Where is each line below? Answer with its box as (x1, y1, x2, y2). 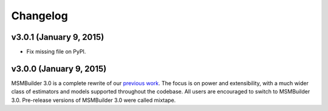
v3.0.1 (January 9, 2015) (11, 32, 104, 42)
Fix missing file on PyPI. (26, 48, 86, 55)
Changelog (11, 9, 68, 22)
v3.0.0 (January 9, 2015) (11, 63, 107, 74)
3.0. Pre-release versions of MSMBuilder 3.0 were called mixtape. (11, 97, 176, 104)
